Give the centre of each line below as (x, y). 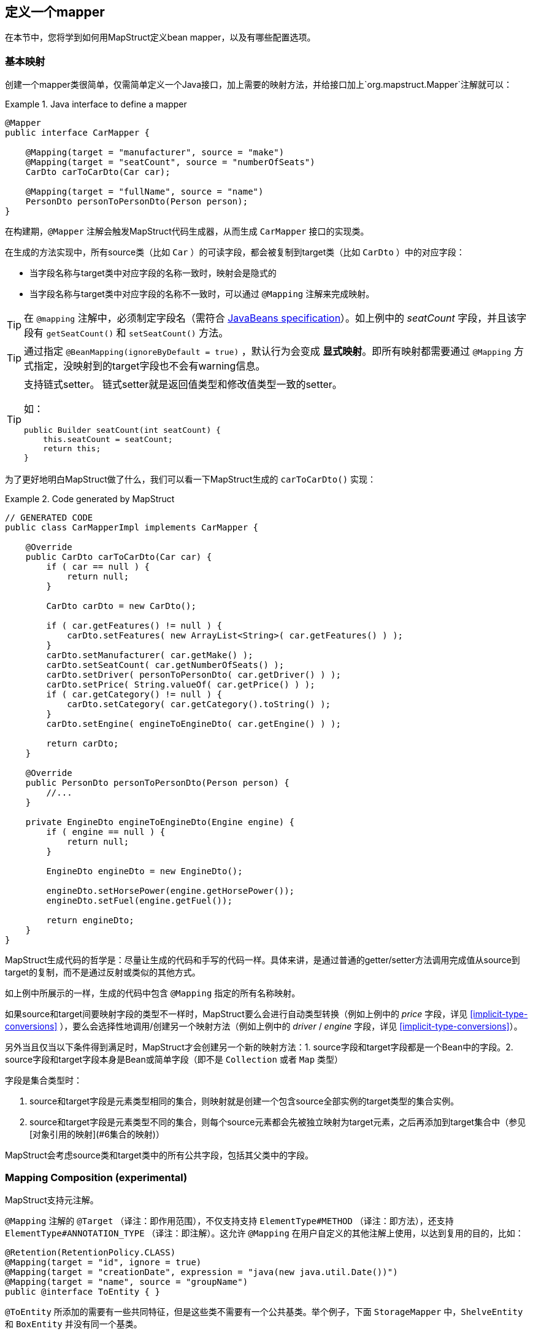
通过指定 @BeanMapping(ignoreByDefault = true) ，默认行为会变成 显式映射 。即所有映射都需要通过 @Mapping (268, 351)
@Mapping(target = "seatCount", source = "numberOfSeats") (170, 162)
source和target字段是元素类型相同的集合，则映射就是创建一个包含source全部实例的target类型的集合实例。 (244, 1101)
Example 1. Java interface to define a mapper (96, 104)
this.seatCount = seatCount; (108, 440)
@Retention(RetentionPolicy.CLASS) (90, 1252)
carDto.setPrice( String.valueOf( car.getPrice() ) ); (181, 685)
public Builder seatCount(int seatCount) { (122, 430)
